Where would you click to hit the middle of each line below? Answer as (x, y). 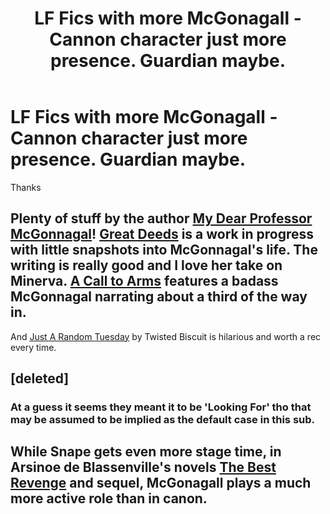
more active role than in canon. (109, 498)
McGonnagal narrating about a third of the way (159, 297)
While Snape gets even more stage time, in (146, 452)
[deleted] (40, 378)
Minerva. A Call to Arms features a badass (144, 281)
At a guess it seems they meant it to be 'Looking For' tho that (161, 407)
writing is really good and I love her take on (146, 265)
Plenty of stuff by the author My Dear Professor (161, 218)
